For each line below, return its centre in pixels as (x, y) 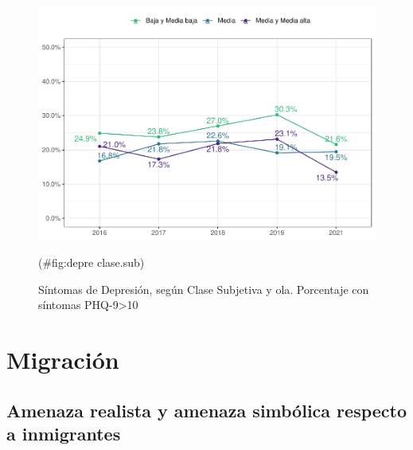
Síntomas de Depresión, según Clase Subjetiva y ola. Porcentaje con (204, 289)
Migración (63, 360)
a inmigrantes (64, 434)
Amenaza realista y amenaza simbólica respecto (207, 410)
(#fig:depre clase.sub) (92, 262)
